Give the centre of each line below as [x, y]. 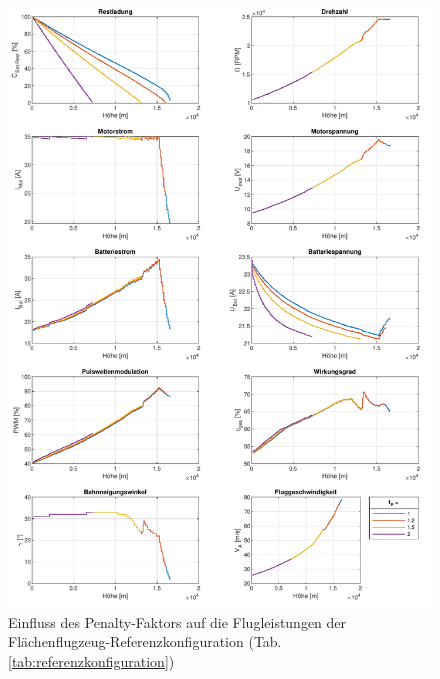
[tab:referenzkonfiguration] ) [91, 660]
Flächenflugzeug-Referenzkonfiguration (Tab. [145, 641]
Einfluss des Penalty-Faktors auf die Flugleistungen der [177, 621]
